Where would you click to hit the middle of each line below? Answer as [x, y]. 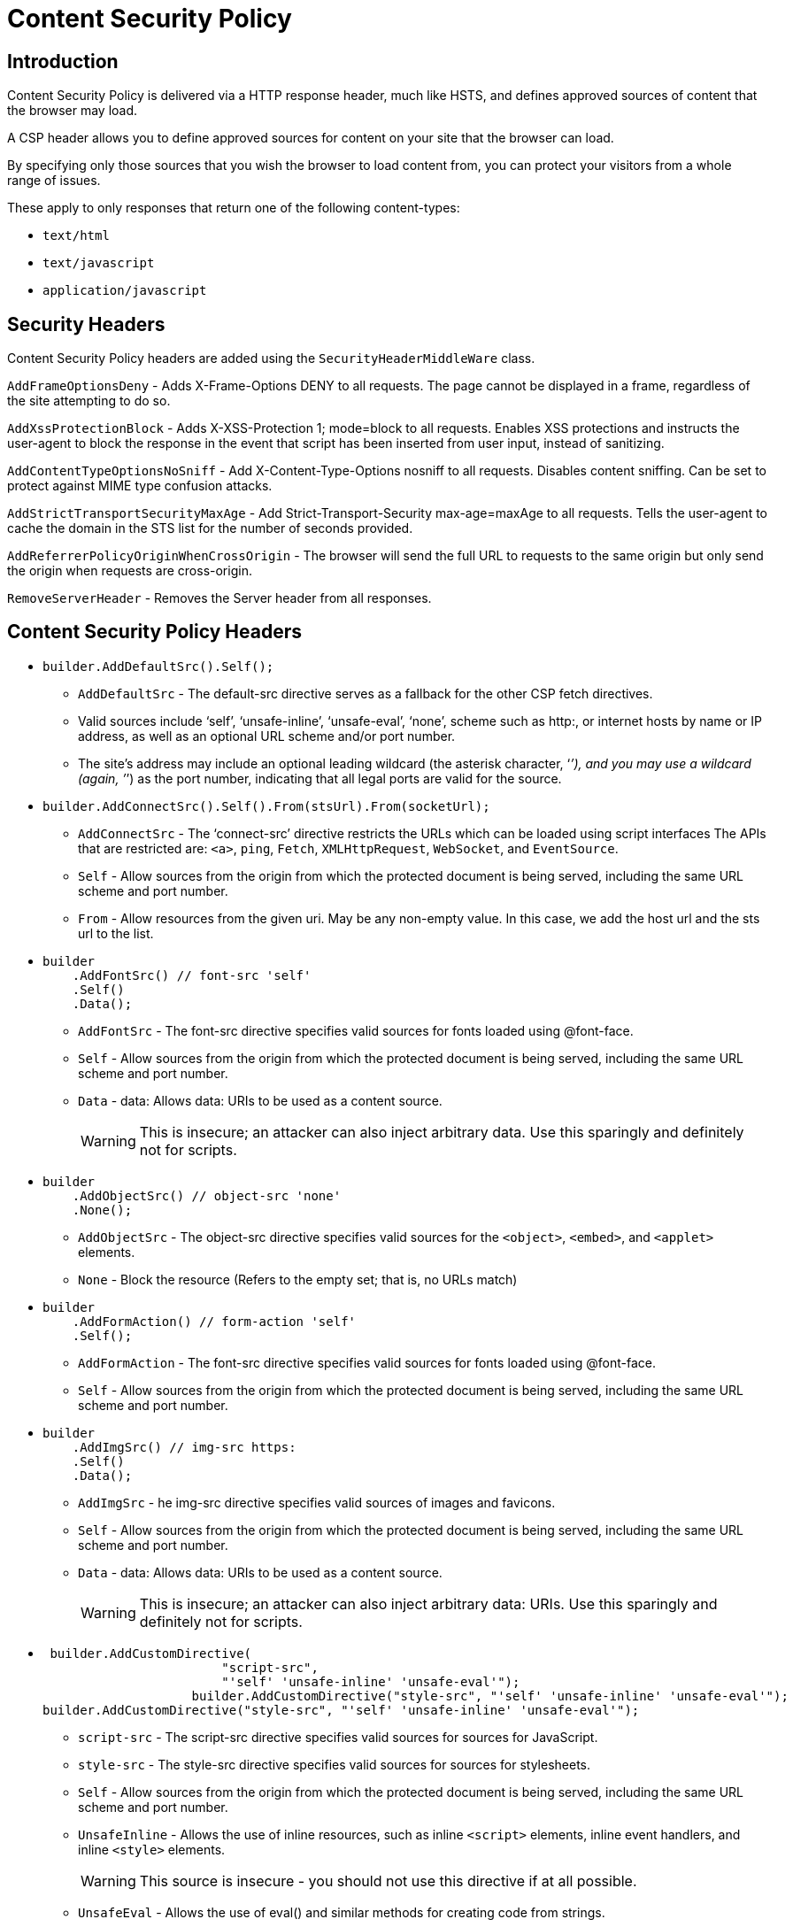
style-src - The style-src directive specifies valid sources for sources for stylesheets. [334, 1764]
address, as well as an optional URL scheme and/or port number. [267, 736]
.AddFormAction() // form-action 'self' [214, 1321]
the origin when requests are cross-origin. [130, 571]
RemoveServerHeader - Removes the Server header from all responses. [219, 598]
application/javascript [125, 291]
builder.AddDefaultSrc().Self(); [158, 666]
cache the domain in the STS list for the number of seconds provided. [210, 528]
